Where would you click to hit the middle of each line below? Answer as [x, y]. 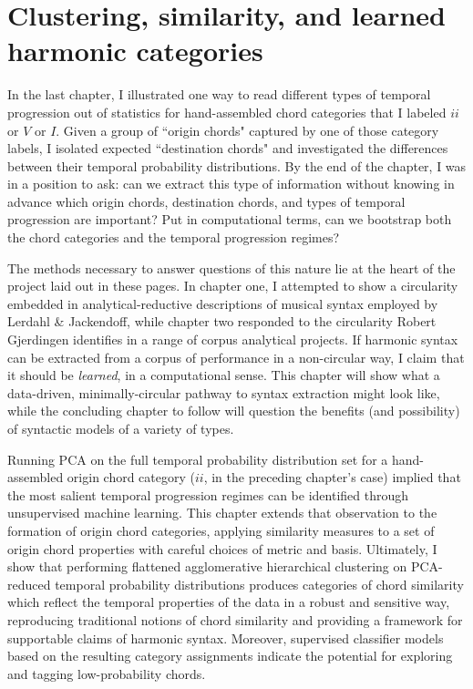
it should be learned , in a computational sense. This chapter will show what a [224, 375]
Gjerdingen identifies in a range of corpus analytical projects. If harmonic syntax [233, 339]
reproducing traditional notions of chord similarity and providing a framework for [235, 619]
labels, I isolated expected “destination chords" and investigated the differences [228, 148]
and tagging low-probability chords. [107, 673]
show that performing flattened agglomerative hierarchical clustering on [207, 566]
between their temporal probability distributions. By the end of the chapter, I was [237, 165]
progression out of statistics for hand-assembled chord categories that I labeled [227, 112]
